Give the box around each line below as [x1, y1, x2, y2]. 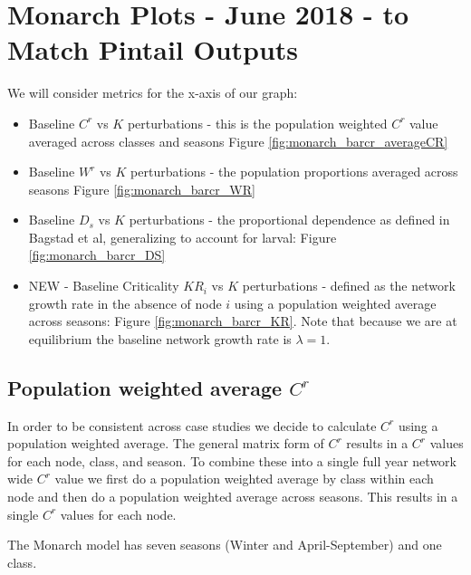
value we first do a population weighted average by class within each [54, 469, 434, 488]
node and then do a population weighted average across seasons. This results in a [7, 487, 458, 506]
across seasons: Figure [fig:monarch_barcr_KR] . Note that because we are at [28, 311, 457, 331]
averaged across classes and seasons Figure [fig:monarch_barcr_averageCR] [28, 131, 448, 150]
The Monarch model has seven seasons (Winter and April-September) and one [7, 535, 442, 554]
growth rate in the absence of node [28, 293, 222, 312]
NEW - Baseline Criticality [28, 276, 179, 295]
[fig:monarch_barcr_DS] [28, 245, 166, 264]
